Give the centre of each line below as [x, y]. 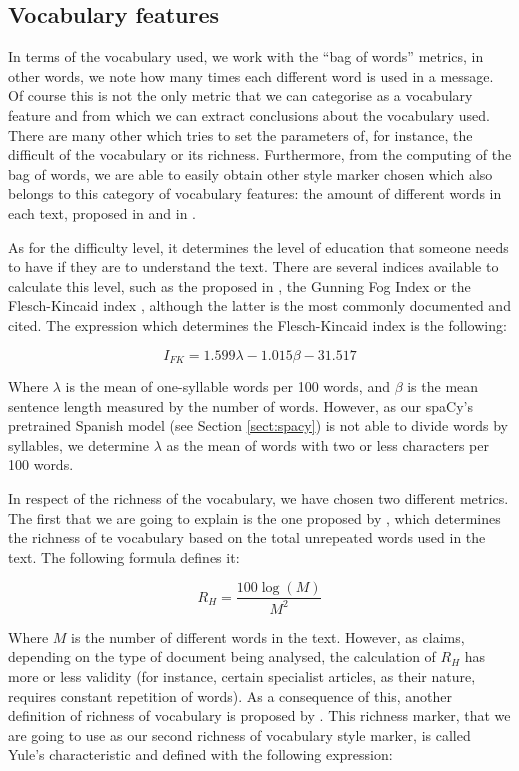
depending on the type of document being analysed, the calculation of [222, 656]
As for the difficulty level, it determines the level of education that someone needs [258, 246]
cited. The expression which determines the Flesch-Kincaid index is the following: [257, 324]
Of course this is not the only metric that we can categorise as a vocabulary [240, 95]
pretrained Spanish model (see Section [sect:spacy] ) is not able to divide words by [258, 425]
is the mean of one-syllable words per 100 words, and [227, 385]
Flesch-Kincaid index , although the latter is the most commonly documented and [259, 305]
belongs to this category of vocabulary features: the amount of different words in [255, 193]
